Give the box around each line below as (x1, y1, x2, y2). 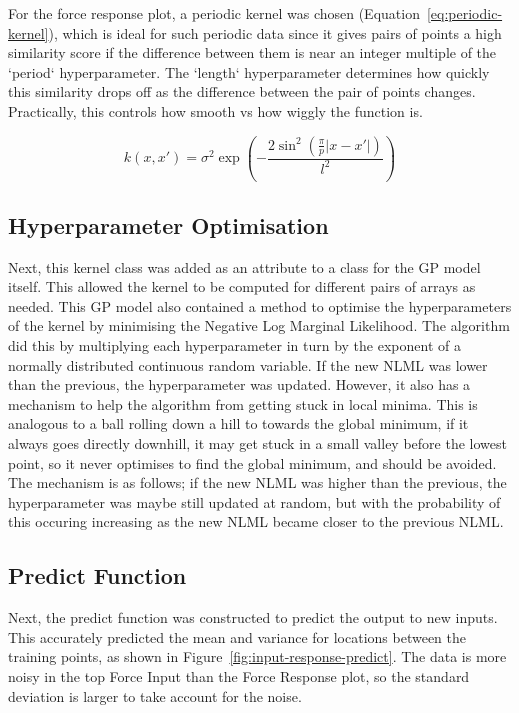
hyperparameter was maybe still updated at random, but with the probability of (8, 491, 501, 512)
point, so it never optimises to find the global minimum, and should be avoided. (8, 452, 497, 473)
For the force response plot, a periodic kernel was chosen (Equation (8, 3, 420, 23)
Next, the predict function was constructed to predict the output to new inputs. (8, 607, 498, 628)
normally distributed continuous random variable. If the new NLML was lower (8, 354, 488, 375)
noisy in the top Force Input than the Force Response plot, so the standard (8, 666, 470, 686)
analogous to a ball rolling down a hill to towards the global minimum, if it (8, 413, 469, 434)
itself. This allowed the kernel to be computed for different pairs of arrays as (8, 276, 476, 297)
